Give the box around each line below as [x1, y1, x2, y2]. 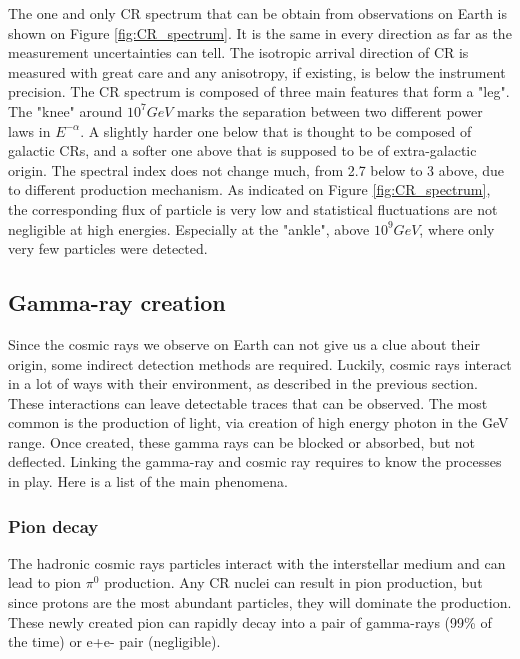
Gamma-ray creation [8, 287, 226, 318]
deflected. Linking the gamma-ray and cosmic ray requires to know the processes [8, 451, 502, 472]
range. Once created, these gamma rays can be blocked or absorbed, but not [8, 431, 476, 452]
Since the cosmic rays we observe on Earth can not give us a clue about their [8, 333, 480, 354]
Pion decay [8, 513, 99, 538]
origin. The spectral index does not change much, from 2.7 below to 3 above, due [8, 159, 505, 180]
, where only [419, 218, 495, 239]
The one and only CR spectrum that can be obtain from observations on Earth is [8, 3, 508, 23]
